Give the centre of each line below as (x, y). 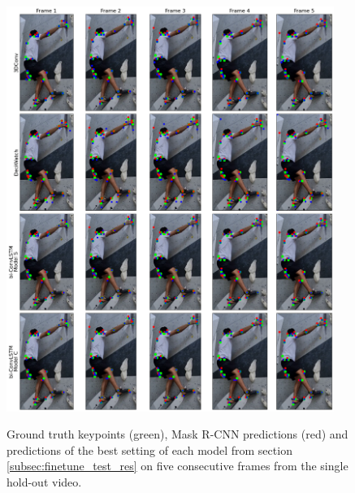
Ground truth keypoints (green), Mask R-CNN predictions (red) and (177, 434)
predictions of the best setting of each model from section (149, 449)
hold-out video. (44, 482)
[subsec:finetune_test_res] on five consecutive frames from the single (177, 466)
